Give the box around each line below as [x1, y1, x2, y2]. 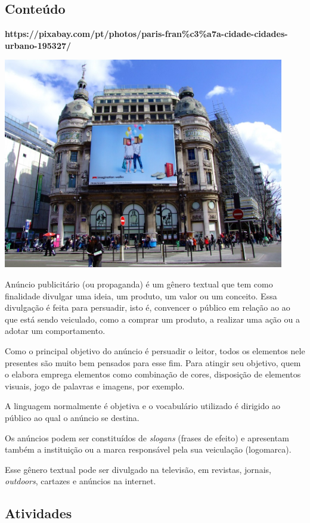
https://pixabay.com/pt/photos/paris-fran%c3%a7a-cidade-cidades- [5, 27, 288, 40]
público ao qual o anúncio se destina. [5, 411, 139, 423]
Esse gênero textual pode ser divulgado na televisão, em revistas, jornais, [5, 463, 271, 475]
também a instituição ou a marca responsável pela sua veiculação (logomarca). [5, 443, 292, 456]
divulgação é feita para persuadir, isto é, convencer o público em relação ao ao [5, 301, 290, 314]
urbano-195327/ [5, 39, 72, 51]
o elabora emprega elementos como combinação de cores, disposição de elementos [5, 368, 301, 380]
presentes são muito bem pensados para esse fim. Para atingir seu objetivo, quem [5, 356, 301, 369]
